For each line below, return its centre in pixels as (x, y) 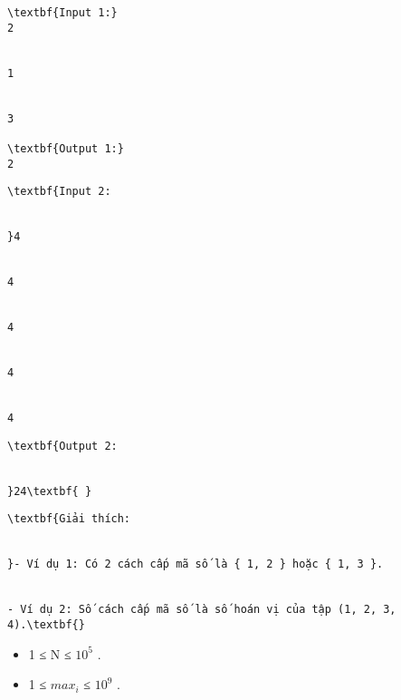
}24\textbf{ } (50, 491)
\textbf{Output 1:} (66, 148)
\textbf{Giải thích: (69, 519)
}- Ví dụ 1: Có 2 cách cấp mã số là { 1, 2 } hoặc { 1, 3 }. (196, 564)
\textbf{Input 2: (59, 192)
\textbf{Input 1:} (62, 13)
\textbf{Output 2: (62, 446)
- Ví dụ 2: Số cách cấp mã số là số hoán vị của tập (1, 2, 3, (202, 610)
